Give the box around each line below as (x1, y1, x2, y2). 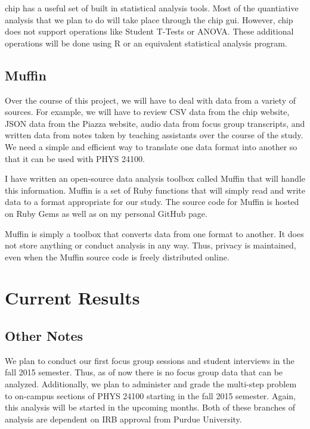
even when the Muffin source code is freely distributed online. (5, 250, 230, 263)
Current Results (5, 285, 140, 310)
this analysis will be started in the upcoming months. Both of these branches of (5, 401, 295, 414)
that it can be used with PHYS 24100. (5, 152, 145, 164)
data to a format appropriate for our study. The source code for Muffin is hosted (5, 195, 299, 208)
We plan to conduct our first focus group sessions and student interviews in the (5, 354, 294, 366)
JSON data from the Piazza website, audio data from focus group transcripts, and (5, 117, 305, 129)
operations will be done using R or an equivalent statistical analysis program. (5, 36, 287, 49)
